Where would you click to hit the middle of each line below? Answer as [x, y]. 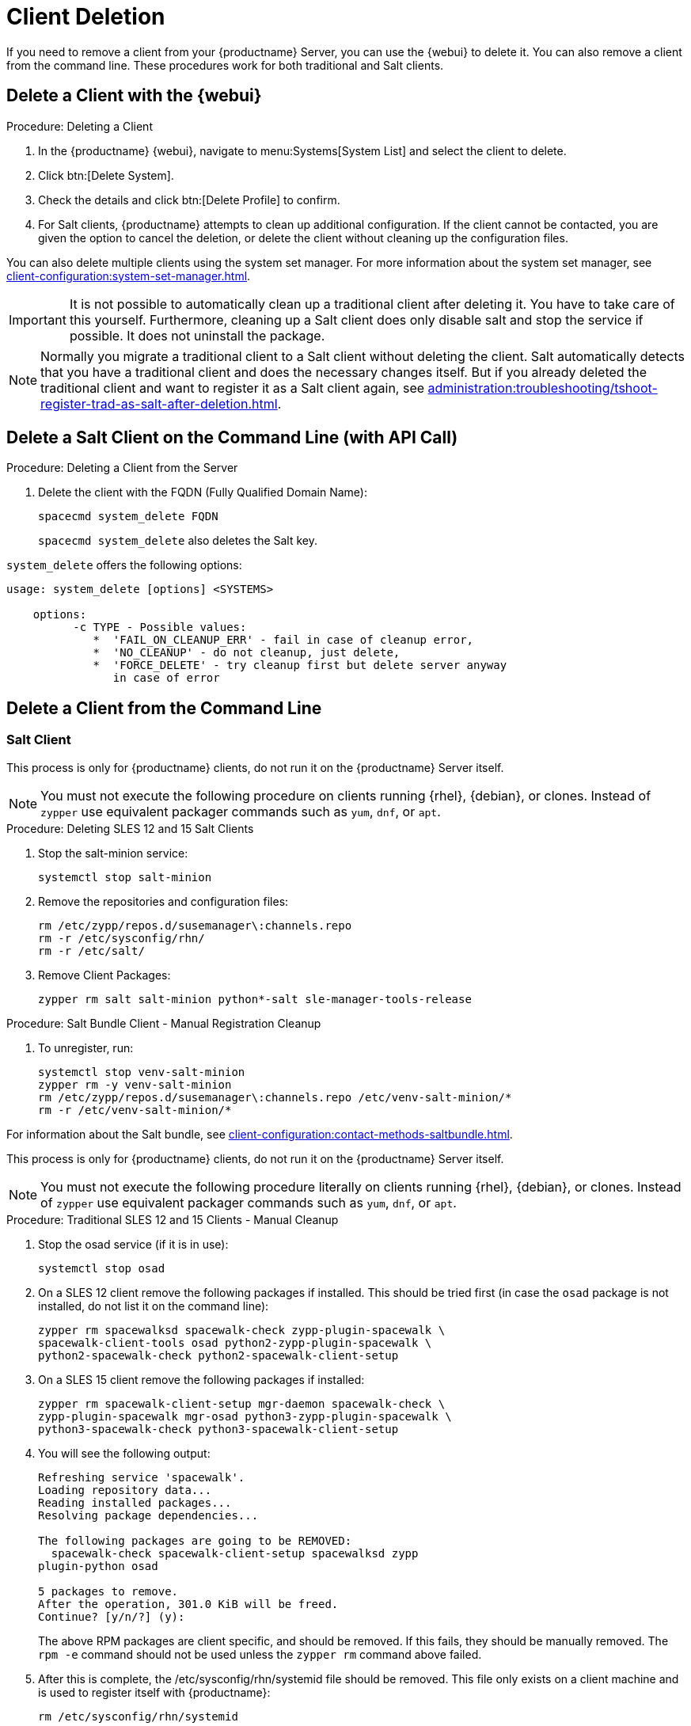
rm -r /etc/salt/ [91, 950]
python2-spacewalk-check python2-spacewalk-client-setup [218, 1355]
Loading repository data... [125, 1490]
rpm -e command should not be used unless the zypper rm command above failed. [260, 1654]
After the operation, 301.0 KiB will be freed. [188, 1604]
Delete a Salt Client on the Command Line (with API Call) [232, 438]
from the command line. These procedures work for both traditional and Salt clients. [225, 65]
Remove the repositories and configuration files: [163, 901]
